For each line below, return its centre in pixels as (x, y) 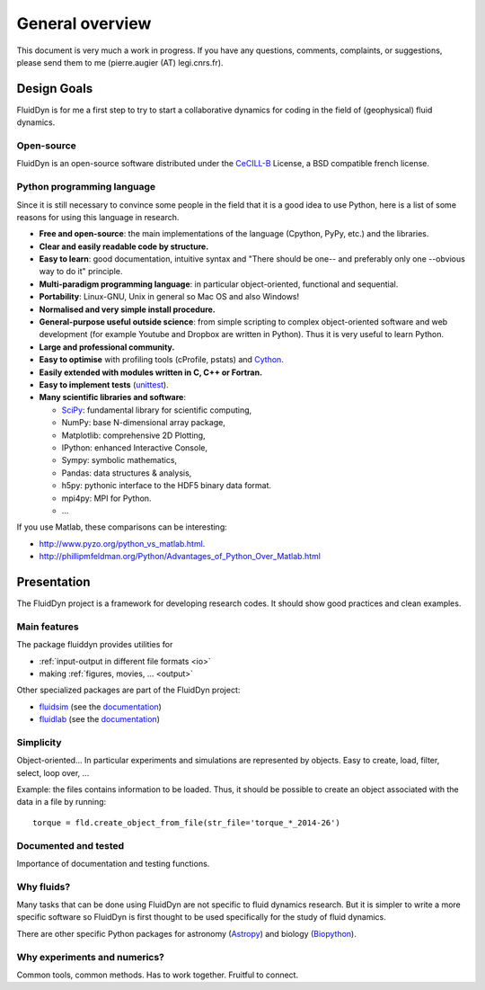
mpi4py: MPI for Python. (106, 498)
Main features (48, 627)
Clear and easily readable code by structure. (124, 246)
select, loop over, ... (53, 772)
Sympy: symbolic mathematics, (119, 460)
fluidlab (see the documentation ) (100, 719)
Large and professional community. (107, 347)
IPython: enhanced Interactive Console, (135, 447)
